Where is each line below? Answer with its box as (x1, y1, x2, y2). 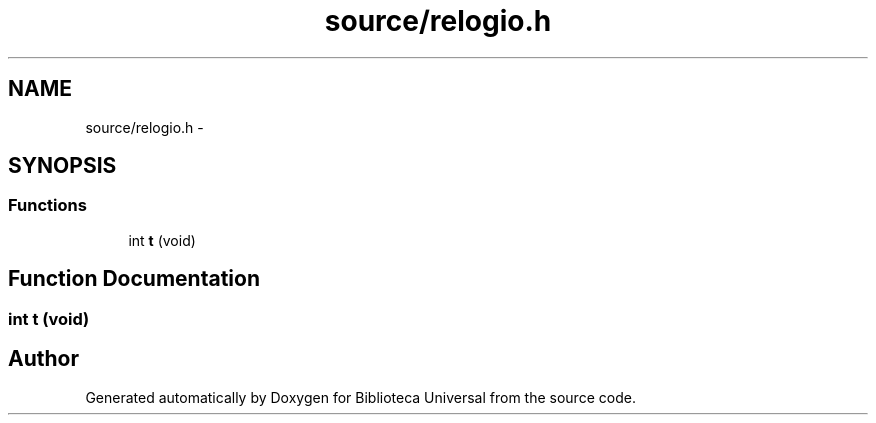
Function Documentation (8, 266, 260, 292)
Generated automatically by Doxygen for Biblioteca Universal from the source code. (85, 388, 636, 406)
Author (8, 346, 79, 372)
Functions (8, 195, 87, 216)
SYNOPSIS (8, 153, 117, 179)
